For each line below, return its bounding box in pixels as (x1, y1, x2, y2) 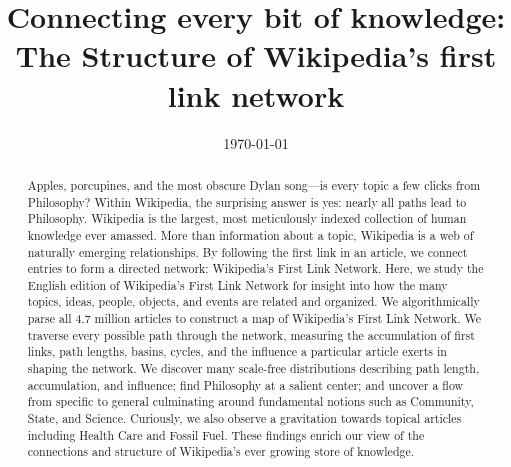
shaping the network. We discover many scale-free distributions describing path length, (27, 360, 480, 377)
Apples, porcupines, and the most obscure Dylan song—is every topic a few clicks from (27, 176, 481, 193)
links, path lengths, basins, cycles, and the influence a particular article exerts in (27, 343, 447, 360)
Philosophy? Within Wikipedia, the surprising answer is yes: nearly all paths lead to (27, 193, 467, 210)
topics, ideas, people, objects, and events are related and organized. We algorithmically (27, 293, 480, 310)
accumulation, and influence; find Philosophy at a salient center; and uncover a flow (27, 376, 464, 393)
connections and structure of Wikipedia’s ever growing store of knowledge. (27, 443, 415, 460)
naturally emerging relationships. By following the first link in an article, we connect (27, 243, 468, 260)
